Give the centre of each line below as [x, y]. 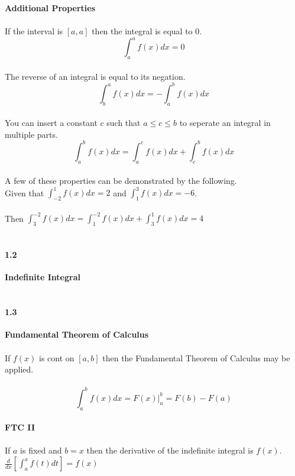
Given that [25, 192]
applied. [19, 369]
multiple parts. [31, 134]
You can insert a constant [51, 123]
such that [124, 123]
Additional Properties [50, 8]
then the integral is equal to [142, 31]
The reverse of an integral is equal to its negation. [95, 76]
